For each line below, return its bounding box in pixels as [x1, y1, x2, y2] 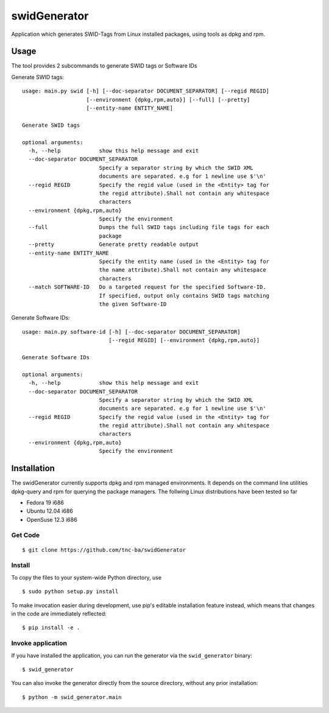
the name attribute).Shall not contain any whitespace [99, 267, 266, 273]
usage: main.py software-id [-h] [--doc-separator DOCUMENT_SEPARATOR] [22, 328, 241, 335]
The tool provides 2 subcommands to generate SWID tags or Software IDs [11, 62, 197, 69]
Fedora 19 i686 [26, 499, 64, 506]
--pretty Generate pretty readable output [28, 241, 199, 248]
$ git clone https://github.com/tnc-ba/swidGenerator [22, 546, 186, 553]
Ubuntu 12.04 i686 [26, 507, 73, 515]
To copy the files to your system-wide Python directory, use [11, 574, 161, 581]
